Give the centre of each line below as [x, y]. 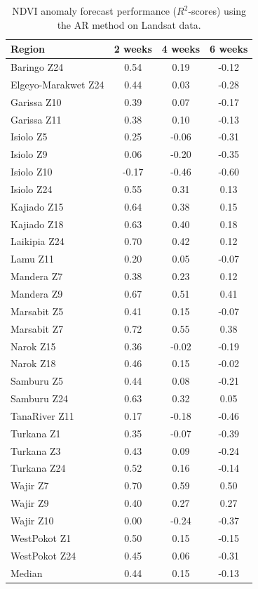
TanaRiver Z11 [42, 415]
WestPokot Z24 [43, 555]
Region [28, 49]
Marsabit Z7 [37, 328]
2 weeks [133, 49]
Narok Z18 [33, 363]
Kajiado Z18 [37, 224]
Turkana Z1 [36, 433]
